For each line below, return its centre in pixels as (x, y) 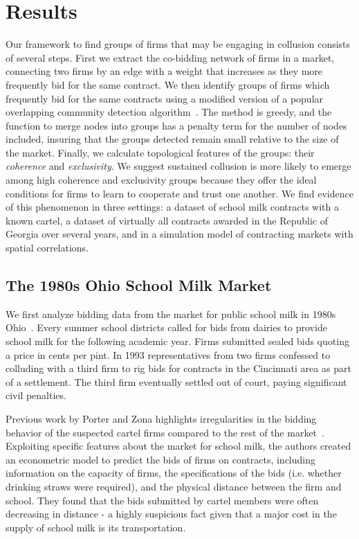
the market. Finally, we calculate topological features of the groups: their (160, 152)
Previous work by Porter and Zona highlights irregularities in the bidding (161, 418)
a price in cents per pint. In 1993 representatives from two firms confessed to (168, 354)
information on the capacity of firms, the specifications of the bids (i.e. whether (174, 473)
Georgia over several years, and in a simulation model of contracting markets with (179, 234)
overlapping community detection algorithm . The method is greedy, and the (169, 112)
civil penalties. (36, 395)
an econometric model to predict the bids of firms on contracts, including (160, 459)
